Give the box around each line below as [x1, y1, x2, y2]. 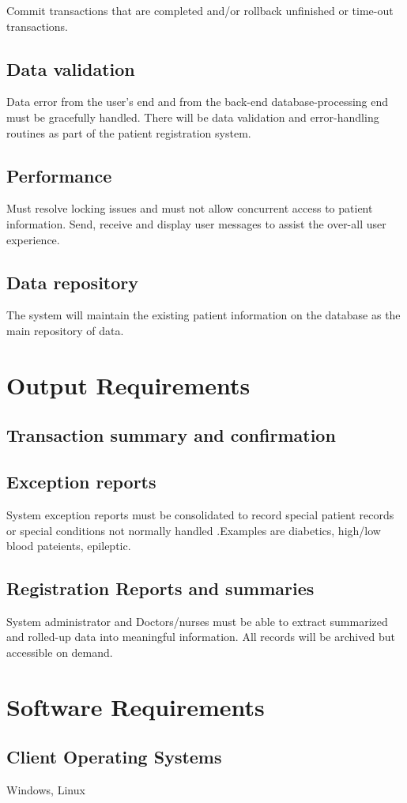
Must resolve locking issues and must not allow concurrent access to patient [6, 200, 373, 217]
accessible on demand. [6, 644, 113, 661]
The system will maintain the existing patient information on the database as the [6, 307, 401, 323]
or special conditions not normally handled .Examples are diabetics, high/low [6, 522, 381, 538]
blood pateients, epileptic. [6, 537, 131, 554]
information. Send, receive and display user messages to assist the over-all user [6, 215, 386, 232]
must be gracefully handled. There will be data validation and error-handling [6, 108, 379, 125]
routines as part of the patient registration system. [6, 124, 251, 141]
